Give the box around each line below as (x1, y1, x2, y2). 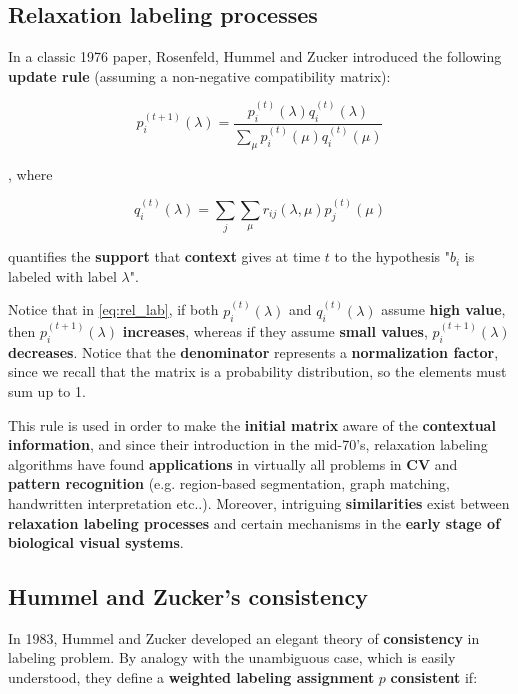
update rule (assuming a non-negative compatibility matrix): (8, 65, 391, 86)
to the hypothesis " (334, 246, 451, 267)
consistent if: (390, 667, 478, 688)
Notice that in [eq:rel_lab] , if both (8, 299, 219, 320)
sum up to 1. (8, 380, 86, 401)
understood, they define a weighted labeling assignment (8, 667, 375, 688)
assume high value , (381, 299, 506, 320)
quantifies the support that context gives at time (8, 246, 321, 267)
